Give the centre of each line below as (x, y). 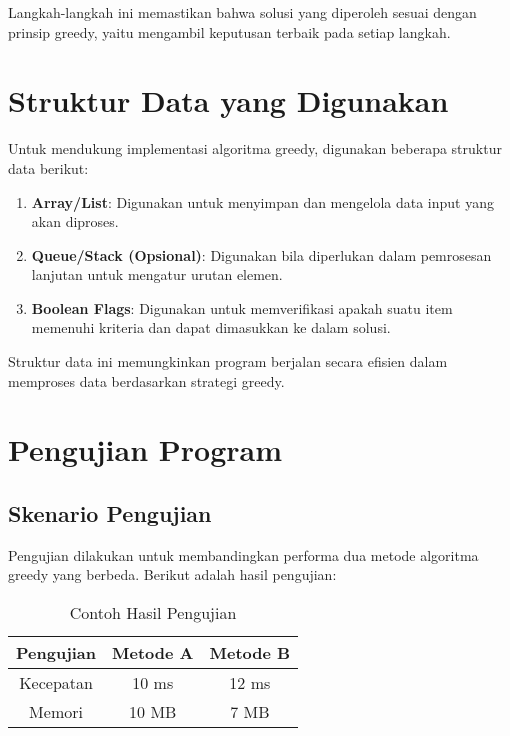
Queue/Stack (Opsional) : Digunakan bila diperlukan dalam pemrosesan (261, 254)
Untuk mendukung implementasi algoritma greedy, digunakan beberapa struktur (255, 148)
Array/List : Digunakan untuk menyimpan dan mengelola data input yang (262, 201)
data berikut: (48, 167)
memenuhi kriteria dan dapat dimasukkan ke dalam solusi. (211, 327)
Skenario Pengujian (110, 513)
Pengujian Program (145, 449)
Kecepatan (56, 683)
